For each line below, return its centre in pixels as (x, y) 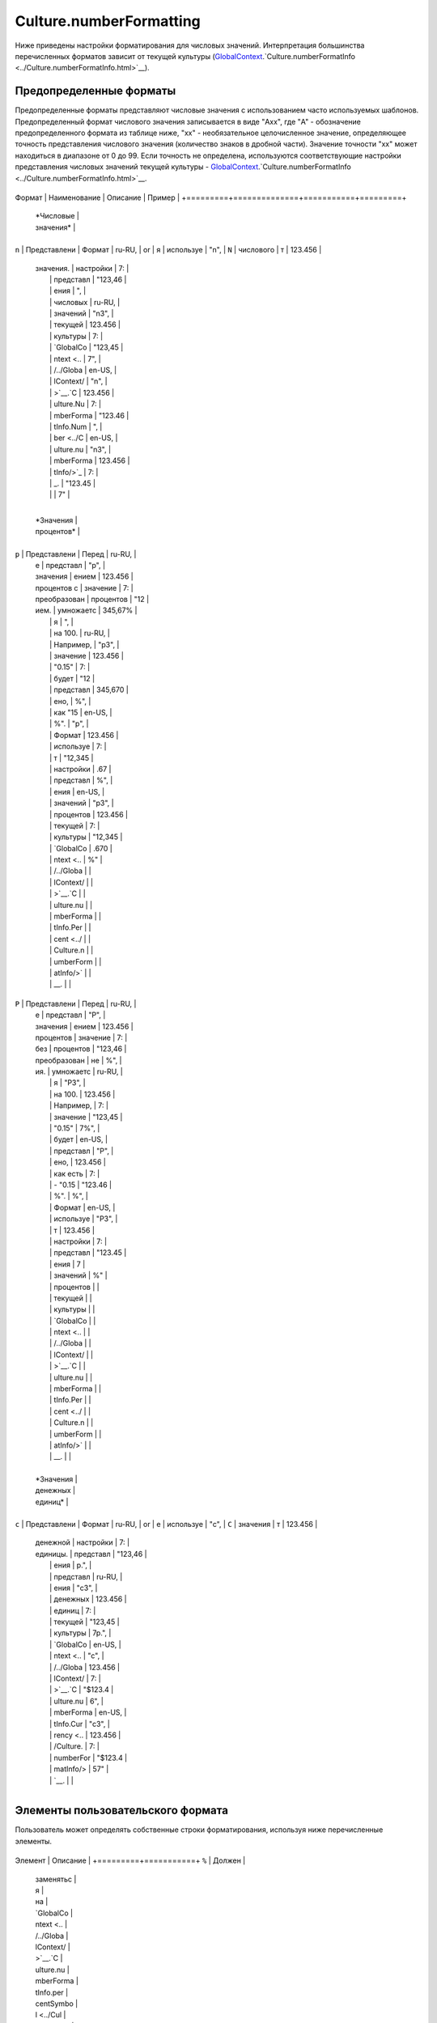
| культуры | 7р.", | (81, 1633)
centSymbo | (57, 2004)
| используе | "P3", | (84, 1219)
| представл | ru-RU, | (86, 1576)
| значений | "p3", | (82, 803)
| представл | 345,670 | (89, 690)
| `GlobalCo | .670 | (81, 848)
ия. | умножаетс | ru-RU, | (79, 1071)
